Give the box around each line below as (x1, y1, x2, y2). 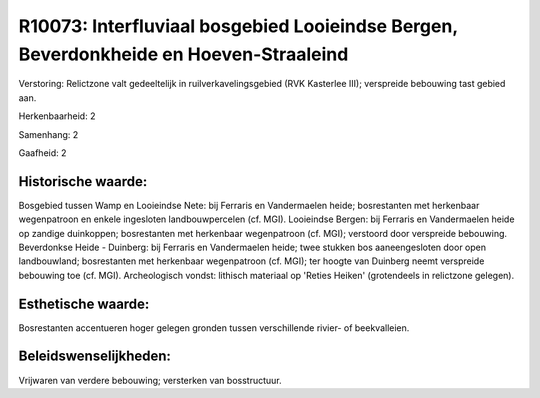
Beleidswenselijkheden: (18, 348, 172, 365)
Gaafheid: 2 (18, 146, 67, 159)
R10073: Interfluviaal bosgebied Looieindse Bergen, (18, 15, 459, 37)
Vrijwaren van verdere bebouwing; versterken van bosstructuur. (18, 374, 282, 386)
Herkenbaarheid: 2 (18, 110, 96, 122)
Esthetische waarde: (18, 295, 150, 312)
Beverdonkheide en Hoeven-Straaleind (18, 43, 349, 65)
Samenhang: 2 (18, 128, 79, 140)
